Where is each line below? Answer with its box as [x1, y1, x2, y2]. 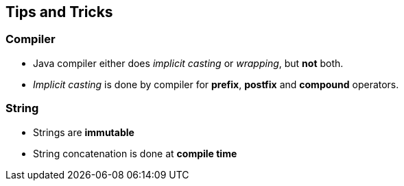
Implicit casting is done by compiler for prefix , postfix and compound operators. [33, 78, 399, 90]
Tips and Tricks [5, 3, 113, 21]
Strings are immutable [33, 126, 134, 138]
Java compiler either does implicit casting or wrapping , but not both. [33, 57, 344, 69]
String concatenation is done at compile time [33, 147, 237, 159]
